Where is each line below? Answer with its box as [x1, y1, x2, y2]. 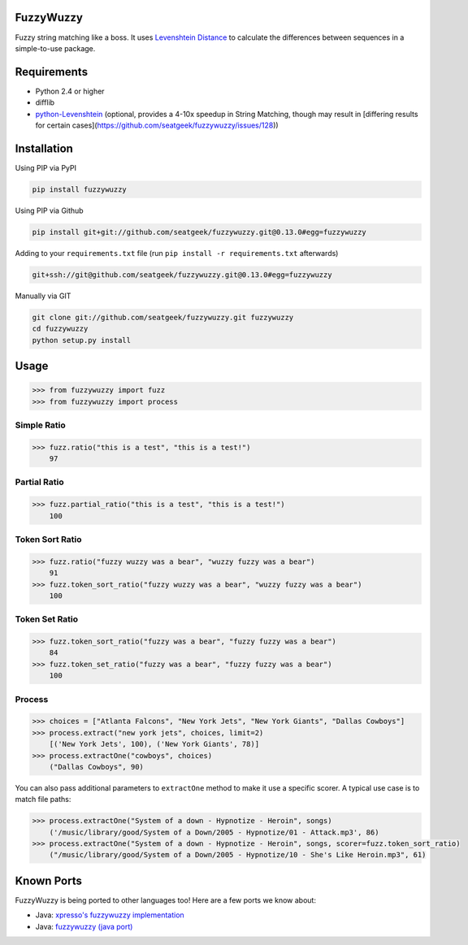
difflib [35, 98, 55, 107]
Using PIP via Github [15, 206, 84, 215]
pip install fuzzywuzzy [32, 184, 128, 194]
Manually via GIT [15, 291, 71, 301]
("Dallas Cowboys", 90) [49, 762, 144, 771]
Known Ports [15, 873, 83, 887]
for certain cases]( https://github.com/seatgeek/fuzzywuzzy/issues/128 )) [35, 120, 279, 130]
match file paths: [15, 795, 71, 804]
